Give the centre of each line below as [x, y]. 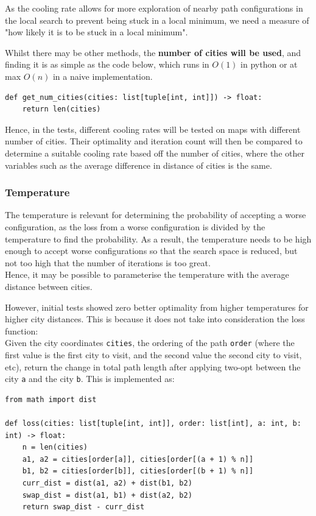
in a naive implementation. [103, 76]
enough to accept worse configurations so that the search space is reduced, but [151, 251]
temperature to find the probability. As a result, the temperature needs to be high [158, 239]
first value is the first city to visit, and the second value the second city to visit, [153, 354]
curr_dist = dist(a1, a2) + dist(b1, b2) [107, 483]
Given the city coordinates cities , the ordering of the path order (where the [150, 343]
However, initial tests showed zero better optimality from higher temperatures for [157, 307]
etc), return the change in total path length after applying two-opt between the [153, 366]
